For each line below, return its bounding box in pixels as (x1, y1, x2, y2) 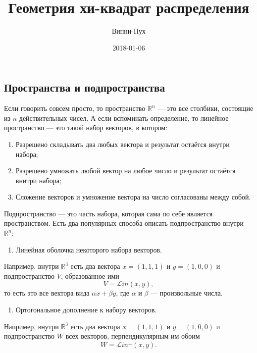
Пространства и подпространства (4, 80, 165, 95)
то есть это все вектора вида (4, 288, 90, 298)
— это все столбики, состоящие (157, 103, 254, 113)
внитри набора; (15, 175, 61, 185)
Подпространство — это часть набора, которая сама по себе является (4, 208, 213, 218)
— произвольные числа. (151, 288, 223, 298)
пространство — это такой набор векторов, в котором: (4, 122, 168, 133)
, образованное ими (60, 270, 119, 281)
